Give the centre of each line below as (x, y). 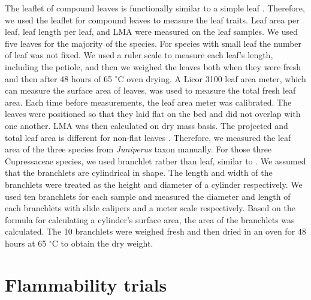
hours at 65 (26, 243)
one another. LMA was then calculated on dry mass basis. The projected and (147, 125)
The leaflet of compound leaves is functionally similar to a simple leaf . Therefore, (155, 8)
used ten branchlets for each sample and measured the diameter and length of (148, 196)
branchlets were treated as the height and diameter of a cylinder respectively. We (154, 184)
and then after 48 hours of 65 (59, 78)
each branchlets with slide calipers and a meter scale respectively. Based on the (150, 208)
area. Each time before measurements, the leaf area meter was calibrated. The (148, 102)
